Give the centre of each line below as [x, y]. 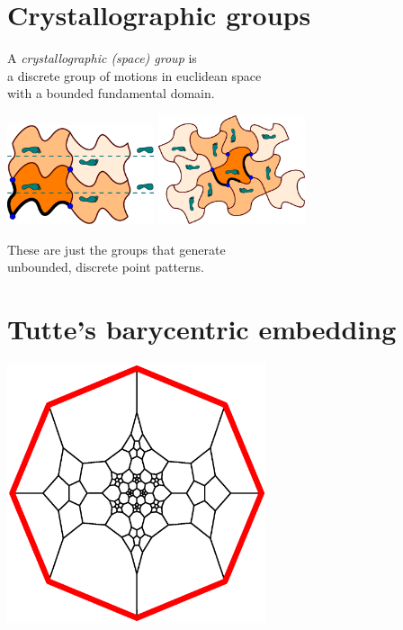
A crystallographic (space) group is [102, 58]
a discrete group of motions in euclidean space [134, 75]
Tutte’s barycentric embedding [202, 329]
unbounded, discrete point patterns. [106, 267]
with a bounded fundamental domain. [111, 93]
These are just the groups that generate [116, 249]
